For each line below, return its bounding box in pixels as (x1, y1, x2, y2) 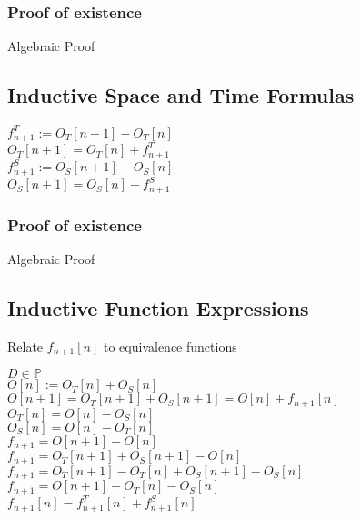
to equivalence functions (103, 336, 237, 355)
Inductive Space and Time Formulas (7, 81, 355, 109)
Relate (7, 336, 44, 355)
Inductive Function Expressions (7, 294, 309, 322)
